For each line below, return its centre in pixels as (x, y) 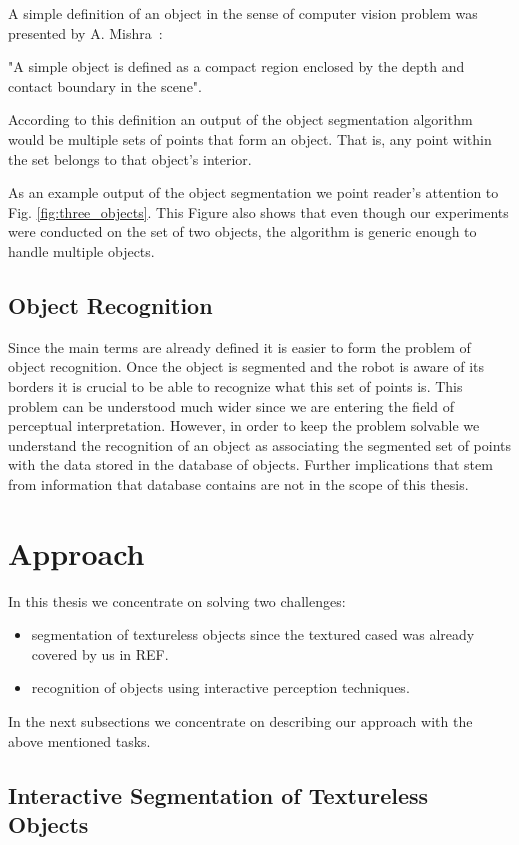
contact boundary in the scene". (105, 85)
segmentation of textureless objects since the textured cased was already (253, 634)
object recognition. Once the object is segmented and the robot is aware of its (246, 366)
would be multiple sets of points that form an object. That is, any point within (250, 138)
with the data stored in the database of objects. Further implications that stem (250, 464)
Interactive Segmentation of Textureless (218, 794)
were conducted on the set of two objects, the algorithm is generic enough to (242, 231)
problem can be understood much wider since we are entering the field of (231, 405)
